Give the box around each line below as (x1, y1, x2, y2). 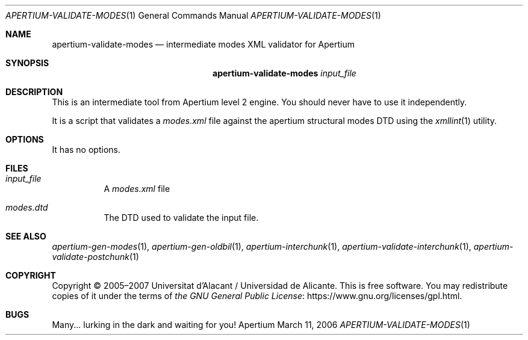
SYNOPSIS (5, 58, 49, 68)
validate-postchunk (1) (52, 252, 139, 262)
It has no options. (52, 144, 120, 155)
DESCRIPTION (5, 87, 63, 97)
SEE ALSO (5, 231, 46, 241)
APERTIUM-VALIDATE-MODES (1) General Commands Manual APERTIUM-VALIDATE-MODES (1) (5, 10, 381, 20)
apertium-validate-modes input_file (213, 68, 356, 78)
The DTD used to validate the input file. (104, 212, 259, 223)
